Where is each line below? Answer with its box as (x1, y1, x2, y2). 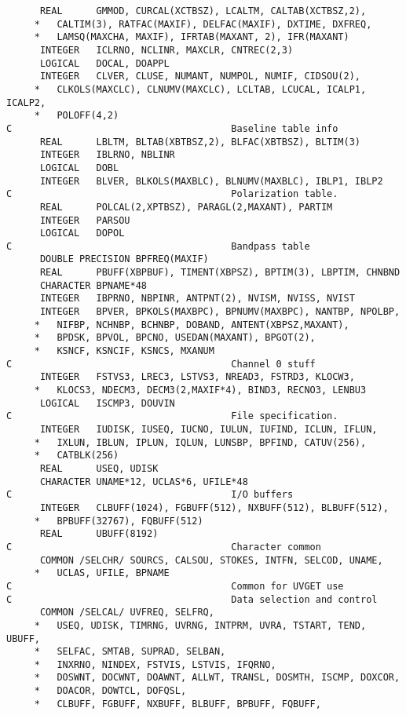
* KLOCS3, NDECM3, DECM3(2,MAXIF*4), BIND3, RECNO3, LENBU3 (34, 385, 367, 396)
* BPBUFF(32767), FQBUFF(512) (34, 515, 203, 527)
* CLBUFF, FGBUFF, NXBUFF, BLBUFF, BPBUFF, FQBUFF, (34, 698, 321, 710)
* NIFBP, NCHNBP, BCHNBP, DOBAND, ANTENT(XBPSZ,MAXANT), (34, 319, 349, 330)
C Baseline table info (6, 122, 338, 134)
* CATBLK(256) (34, 450, 119, 461)
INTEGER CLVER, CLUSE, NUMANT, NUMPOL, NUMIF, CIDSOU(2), (39, 71, 361, 82)
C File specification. (6, 410, 338, 422)
